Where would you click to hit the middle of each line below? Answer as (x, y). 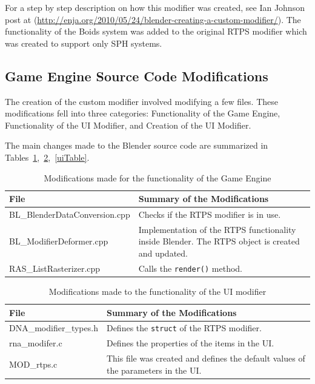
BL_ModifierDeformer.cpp (59, 241)
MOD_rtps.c (33, 364)
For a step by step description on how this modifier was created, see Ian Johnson (155, 7)
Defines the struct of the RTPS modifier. (184, 328)
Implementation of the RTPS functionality (217, 229)
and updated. (163, 253)
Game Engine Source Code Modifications (137, 76)
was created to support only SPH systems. (84, 43)
